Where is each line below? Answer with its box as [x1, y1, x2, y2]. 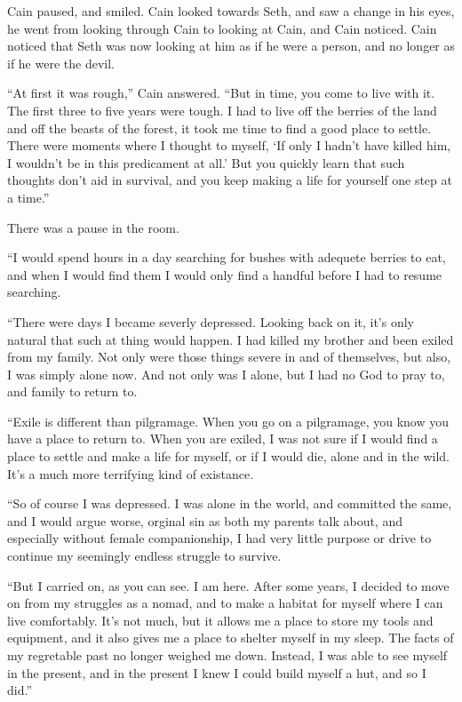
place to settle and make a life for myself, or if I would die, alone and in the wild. [7, 447, 450, 466]
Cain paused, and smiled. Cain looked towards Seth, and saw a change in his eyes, [7, 2, 455, 20]
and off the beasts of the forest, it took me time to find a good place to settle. [7, 118, 432, 137]
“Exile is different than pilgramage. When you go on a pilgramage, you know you [7, 411, 450, 430]
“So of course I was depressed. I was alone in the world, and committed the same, [7, 494, 452, 513]
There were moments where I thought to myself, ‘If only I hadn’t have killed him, [7, 136, 451, 155]
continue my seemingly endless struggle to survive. [7, 546, 282, 565]
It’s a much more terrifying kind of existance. [7, 464, 254, 483]
